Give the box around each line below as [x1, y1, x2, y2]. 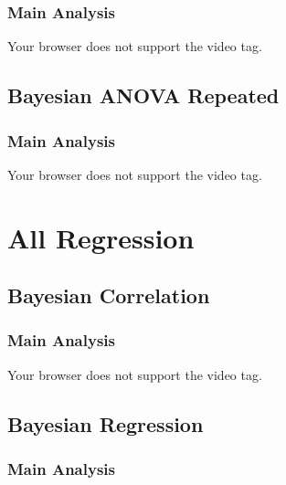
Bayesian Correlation [7, 281, 210, 310]
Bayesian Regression [7, 409, 204, 438]
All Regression [7, 218, 195, 256]
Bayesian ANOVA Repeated [7, 81, 280, 110]
